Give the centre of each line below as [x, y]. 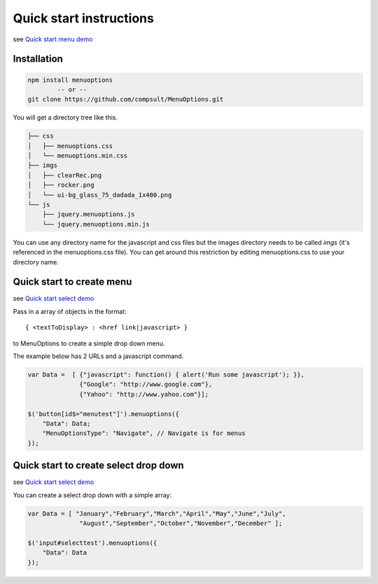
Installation [38, 59]
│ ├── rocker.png [61, 185]
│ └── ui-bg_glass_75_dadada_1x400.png [100, 195]
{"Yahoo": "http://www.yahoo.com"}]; [144, 394]
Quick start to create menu [72, 282]
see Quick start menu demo [53, 39]
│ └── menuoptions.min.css [78, 156]
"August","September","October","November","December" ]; [181, 524]
